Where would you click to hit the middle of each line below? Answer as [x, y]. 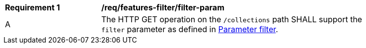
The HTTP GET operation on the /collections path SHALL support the [232, 19]
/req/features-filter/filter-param [163, 7]
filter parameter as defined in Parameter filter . [190, 29]
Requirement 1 [33, 7]
